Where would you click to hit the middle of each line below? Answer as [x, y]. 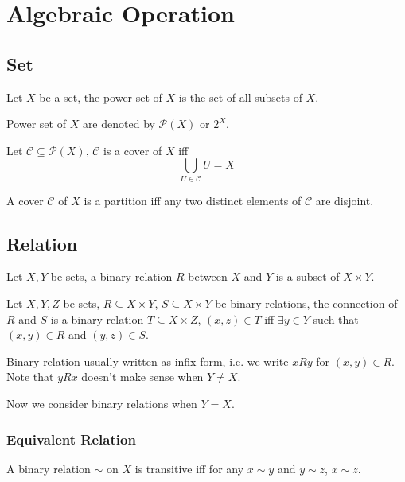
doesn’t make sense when [142, 377]
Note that [30, 377]
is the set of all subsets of [240, 97]
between [208, 276]
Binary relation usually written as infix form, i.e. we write [148, 361]
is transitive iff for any [189, 468]
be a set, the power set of [101, 97]
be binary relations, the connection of [306, 303]
